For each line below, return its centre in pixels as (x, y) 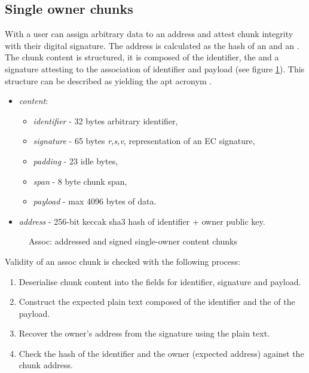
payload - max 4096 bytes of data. (95, 201)
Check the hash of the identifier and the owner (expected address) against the (161, 353)
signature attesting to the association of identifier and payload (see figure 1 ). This (155, 68)
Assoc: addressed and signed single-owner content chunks (133, 241)
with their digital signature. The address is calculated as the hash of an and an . (152, 45)
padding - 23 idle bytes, (76, 160)
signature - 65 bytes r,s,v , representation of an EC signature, (144, 141)
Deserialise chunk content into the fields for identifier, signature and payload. (160, 281)
